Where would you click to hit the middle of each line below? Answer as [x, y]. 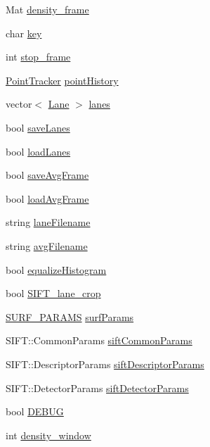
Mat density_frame [47, 9]
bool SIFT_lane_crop [53, 293]
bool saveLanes [38, 127]
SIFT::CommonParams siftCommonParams [99, 340]
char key [24, 33]
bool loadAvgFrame [47, 198]
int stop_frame [38, 57]
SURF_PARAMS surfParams [70, 316]
